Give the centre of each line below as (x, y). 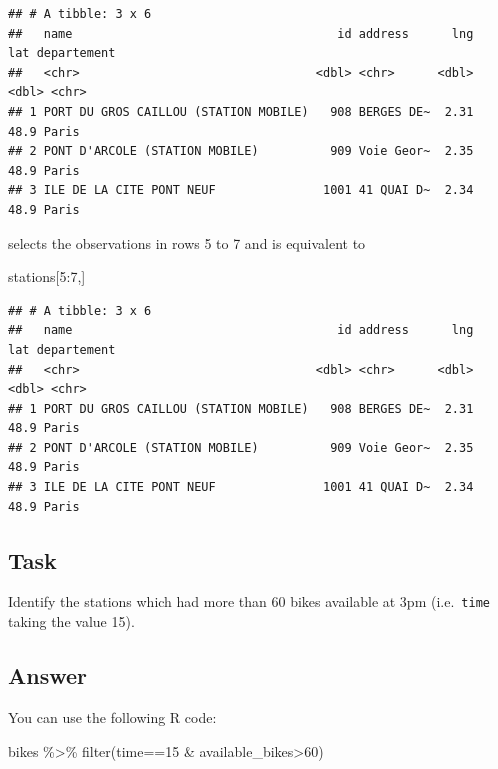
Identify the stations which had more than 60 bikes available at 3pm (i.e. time (249, 601)
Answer (48, 675)
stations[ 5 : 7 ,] (47, 276)
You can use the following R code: (112, 716)
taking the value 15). (71, 621)
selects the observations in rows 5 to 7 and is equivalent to (187, 242)
